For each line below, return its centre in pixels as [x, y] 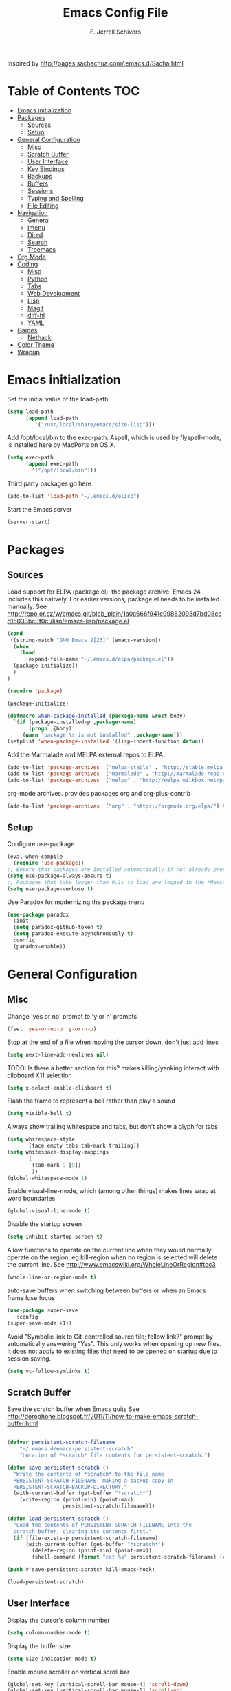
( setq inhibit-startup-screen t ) [55, 1237]
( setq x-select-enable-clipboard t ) [59, 1088]
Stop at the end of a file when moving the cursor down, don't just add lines [113, 1042]
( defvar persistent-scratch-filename [61, 1443]
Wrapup [28, 352]
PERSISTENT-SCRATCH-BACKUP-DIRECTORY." [70, 1487]
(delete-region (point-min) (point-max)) [92, 1551]
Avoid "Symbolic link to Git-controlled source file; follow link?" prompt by [110, 1337]
